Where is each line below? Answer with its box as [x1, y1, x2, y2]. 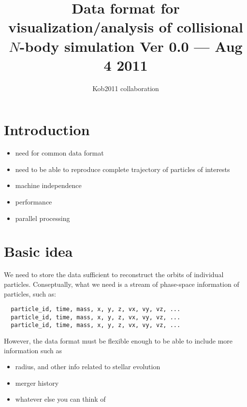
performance [15, 197, 52, 206]
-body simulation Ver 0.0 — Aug [19, 36, 243, 56]
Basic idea [4, 241, 73, 261]
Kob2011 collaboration [92, 83, 159, 93]
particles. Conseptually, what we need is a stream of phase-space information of [4, 279, 239, 289]
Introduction [4, 120, 90, 140]
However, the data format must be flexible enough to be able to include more [4, 336, 233, 346]
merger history [15, 377, 59, 388]
